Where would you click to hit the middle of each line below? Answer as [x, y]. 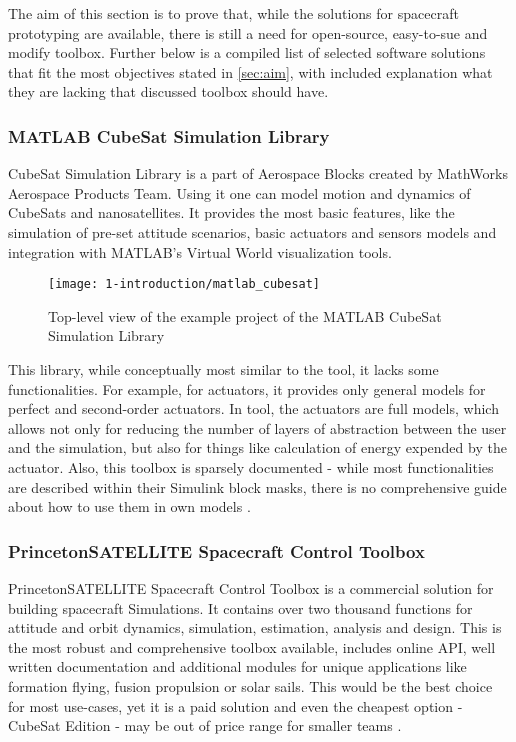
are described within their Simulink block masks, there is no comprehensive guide [257, 486]
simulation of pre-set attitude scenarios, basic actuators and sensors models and [252, 231]
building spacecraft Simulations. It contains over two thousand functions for [240, 607]
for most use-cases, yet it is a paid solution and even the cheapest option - [235, 705]
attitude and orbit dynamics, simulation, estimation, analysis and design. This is [255, 627]
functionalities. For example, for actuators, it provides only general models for [247, 388]
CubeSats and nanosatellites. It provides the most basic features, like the [231, 212]
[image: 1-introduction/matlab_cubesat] [184, 284]
